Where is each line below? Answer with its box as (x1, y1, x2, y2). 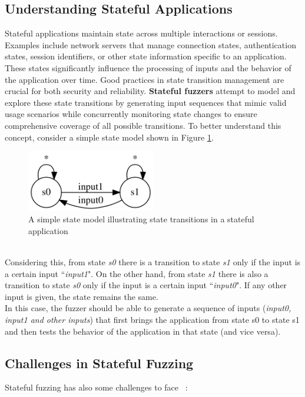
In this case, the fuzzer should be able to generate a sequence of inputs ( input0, (5, 302, 291, 314)
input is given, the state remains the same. (5, 290, 158, 302)
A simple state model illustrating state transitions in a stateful (28, 213, 254, 225)
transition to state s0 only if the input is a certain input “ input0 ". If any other (5, 279, 287, 291)
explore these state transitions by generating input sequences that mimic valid (5, 96, 287, 108)
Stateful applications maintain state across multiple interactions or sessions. (5, 27, 278, 39)
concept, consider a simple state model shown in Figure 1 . (5, 131, 214, 143)
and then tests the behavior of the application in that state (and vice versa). (5, 325, 281, 337)
